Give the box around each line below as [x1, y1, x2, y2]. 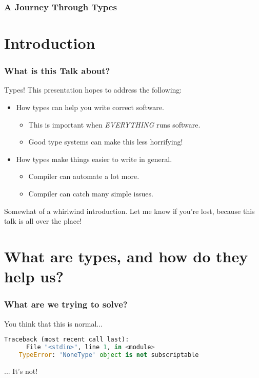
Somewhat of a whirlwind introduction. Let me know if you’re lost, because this [4, 205, 255, 216]
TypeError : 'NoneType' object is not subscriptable [18, 351, 199, 358]
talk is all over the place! [4, 215, 82, 226]
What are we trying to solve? [4, 298, 128, 311]
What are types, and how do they [4, 245, 248, 266]
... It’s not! [4, 365, 38, 376]
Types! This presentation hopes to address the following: [4, 84, 182, 95]
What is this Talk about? [4, 64, 110, 77]
